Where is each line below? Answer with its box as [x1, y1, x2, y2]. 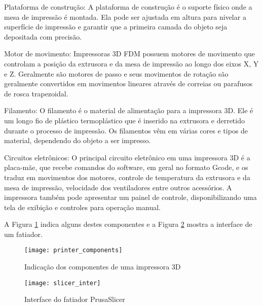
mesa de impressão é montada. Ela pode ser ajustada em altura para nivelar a [4, 11, 246, 22]
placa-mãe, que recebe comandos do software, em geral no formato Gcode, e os [4, 162, 248, 173]
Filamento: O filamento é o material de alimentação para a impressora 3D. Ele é [4, 105, 253, 116]
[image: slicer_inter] [24, 279, 101, 287]
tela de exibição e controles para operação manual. [4, 201, 161, 212]
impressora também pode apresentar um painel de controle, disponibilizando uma [4, 192, 257, 202]
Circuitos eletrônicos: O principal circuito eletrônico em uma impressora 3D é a [4, 152, 250, 162]
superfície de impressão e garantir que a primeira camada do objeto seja [4, 21, 228, 32]
